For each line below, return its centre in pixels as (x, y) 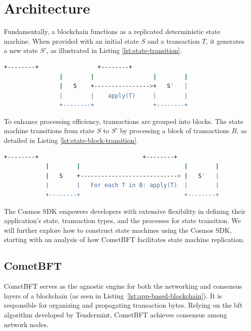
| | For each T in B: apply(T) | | (132, 185)
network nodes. (26, 324)
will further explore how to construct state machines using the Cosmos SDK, (118, 230)
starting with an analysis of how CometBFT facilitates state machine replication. (124, 239)
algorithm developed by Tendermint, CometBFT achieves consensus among (116, 314)
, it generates (225, 41)
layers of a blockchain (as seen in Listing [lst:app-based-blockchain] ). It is (113, 295)
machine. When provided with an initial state (71, 41)
